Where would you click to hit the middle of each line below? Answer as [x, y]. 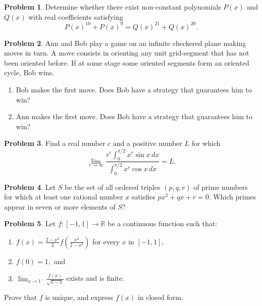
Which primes [235, 197]
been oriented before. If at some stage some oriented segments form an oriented [127, 62]
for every [106, 241]
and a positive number [147, 143]
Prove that [21, 297]
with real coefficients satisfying [76, 16]
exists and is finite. [95, 278]
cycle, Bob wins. [29, 72]
